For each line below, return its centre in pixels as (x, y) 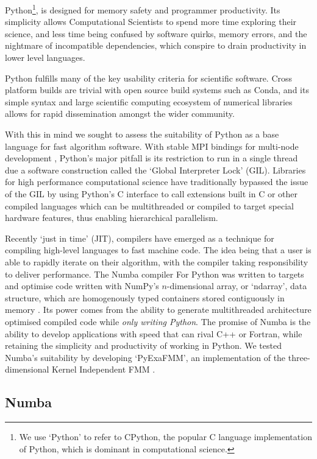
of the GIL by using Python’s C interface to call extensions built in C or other (151, 193)
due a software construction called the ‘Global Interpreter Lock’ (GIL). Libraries (155, 170)
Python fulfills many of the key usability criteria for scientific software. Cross (149, 78)
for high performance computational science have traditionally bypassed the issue (157, 182)
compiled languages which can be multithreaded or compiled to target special (149, 205)
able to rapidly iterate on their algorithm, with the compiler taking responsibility (157, 261)
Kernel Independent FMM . (104, 369)
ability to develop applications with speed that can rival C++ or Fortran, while (154, 333)
